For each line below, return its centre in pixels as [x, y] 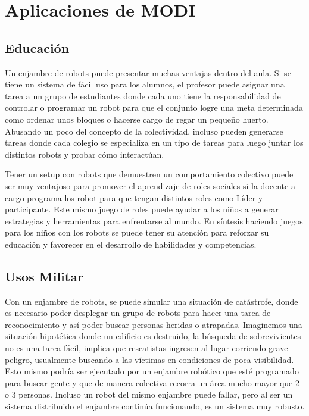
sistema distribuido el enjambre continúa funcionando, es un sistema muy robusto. [155, 406]
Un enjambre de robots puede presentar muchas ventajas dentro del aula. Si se [148, 72]
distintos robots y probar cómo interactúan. [85, 154]
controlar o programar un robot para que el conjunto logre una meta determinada [154, 107]
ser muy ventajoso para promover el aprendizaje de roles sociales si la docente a [150, 185]
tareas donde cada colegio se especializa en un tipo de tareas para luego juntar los [154, 143]
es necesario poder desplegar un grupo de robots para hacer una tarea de [138, 313]
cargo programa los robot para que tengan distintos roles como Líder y [134, 197]
